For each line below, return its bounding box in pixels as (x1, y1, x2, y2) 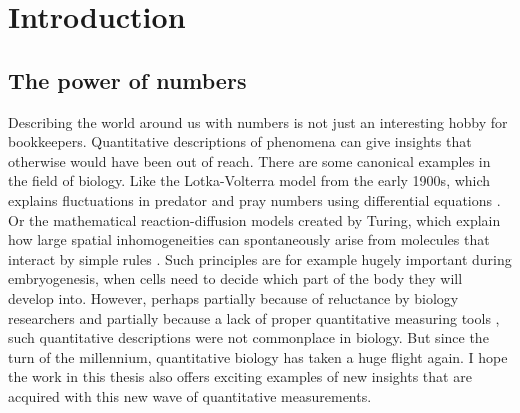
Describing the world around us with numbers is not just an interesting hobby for (8, 111, 508, 132)
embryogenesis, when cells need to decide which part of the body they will (8, 268, 463, 289)
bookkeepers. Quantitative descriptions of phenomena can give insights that (8, 131, 472, 152)
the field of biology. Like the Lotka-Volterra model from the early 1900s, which (8, 170, 491, 191)
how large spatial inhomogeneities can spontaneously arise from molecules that (8, 229, 490, 250)
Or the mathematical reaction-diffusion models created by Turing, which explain (8, 209, 501, 230)
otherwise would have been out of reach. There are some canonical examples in (8, 150, 491, 171)
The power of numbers (8, 64, 247, 95)
